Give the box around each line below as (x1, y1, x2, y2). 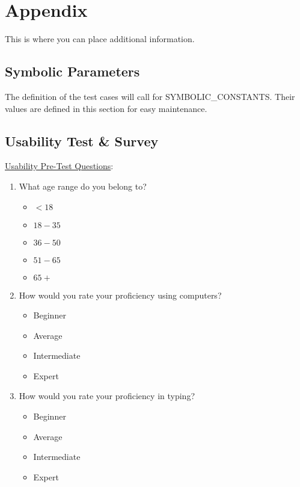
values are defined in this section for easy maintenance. (5, 102, 207, 114)
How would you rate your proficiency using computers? (19, 288, 222, 301)
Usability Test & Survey (5, 131, 159, 150)
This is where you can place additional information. (5, 33, 195, 45)
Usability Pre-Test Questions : (5, 160, 114, 172)
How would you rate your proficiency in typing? (19, 389, 195, 402)
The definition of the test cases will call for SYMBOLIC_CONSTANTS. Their (5, 90, 295, 102)
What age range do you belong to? (19, 179, 147, 192)
